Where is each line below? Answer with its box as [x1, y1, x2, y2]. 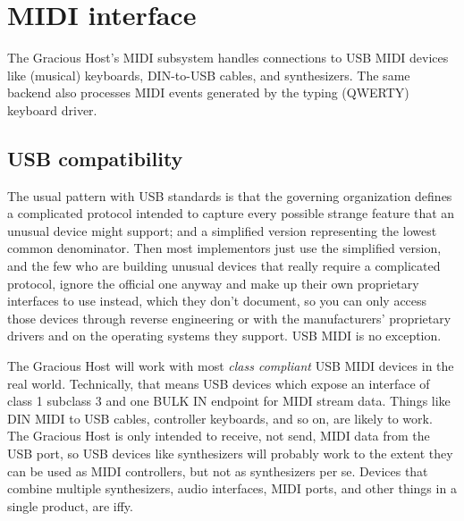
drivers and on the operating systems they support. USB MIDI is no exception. [7, 326, 442, 345]
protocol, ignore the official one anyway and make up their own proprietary [7, 273, 419, 292]
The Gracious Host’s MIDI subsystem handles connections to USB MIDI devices [7, 48, 449, 67]
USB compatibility [7, 144, 183, 172]
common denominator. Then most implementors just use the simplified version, [7, 239, 442, 257]
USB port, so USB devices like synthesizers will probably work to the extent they [7, 444, 453, 463]
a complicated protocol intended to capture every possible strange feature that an [7, 204, 455, 223]
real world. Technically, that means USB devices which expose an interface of [7, 374, 430, 392]
